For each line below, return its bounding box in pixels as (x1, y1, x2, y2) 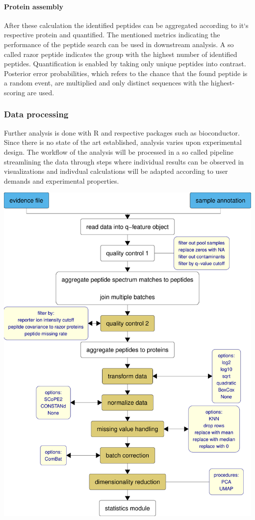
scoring (4, 87, 25, 97)
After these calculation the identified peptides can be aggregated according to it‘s (4, 20, 249, 30)
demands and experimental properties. (4, 175, 119, 186)
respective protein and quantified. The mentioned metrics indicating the (4, 29, 220, 40)
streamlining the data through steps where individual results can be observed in (4, 156, 244, 166)
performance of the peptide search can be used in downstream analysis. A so (4, 39, 234, 49)
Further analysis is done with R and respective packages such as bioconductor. (4, 127, 240, 137)
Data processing (4, 108, 69, 120)
